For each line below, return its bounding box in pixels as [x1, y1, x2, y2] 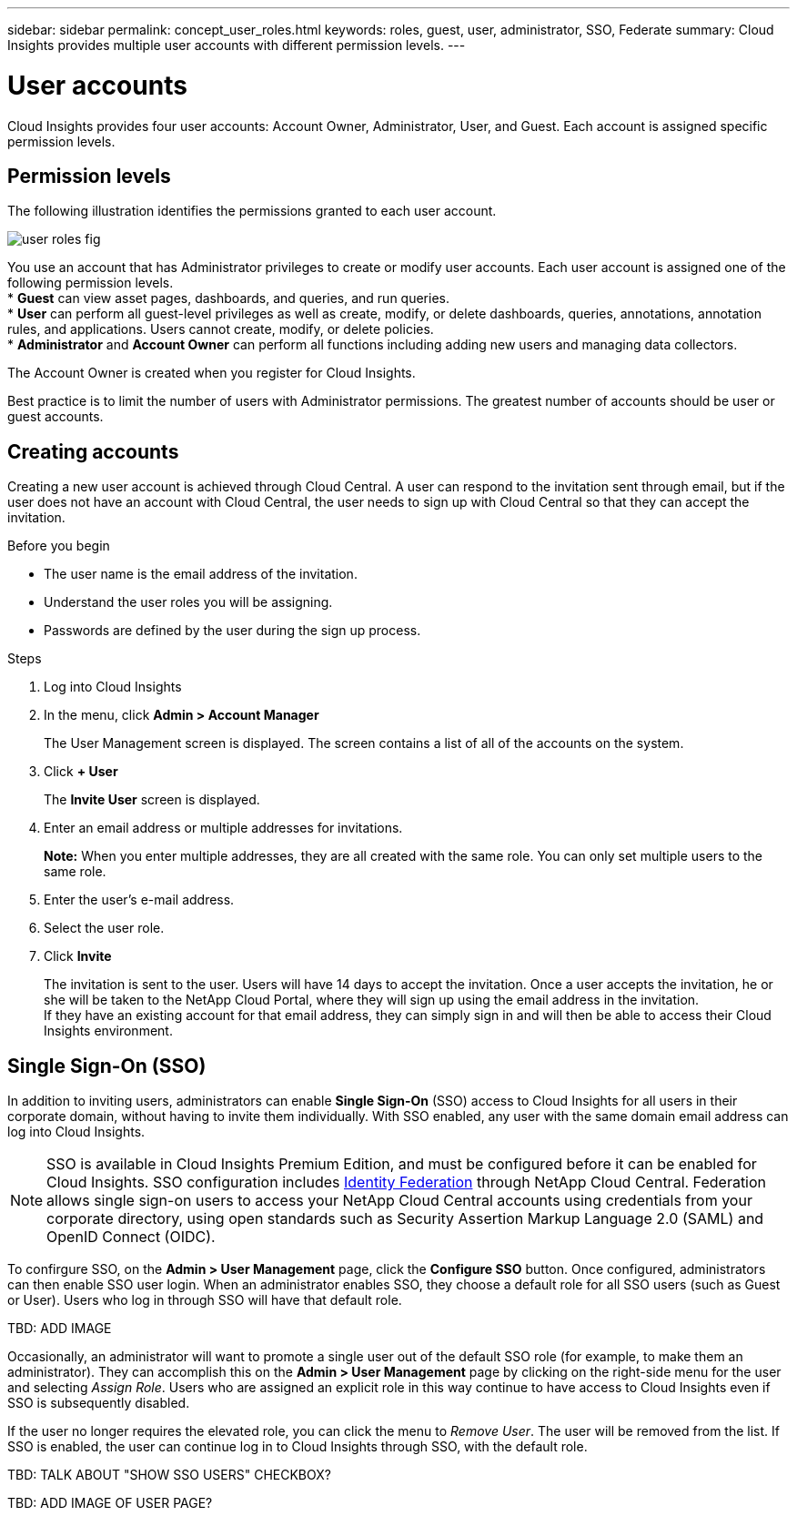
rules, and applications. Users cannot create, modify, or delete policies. [7, 321, 434, 338]
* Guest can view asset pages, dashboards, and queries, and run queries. [7, 290, 449, 307]
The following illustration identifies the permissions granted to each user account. [7, 203, 497, 219]
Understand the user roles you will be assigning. [44, 594, 333, 611]
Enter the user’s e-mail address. [44, 892, 235, 908]
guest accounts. [7, 409, 104, 425]
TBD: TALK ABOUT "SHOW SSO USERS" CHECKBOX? [7, 1467, 331, 1483]
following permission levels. [7, 275, 174, 291]
